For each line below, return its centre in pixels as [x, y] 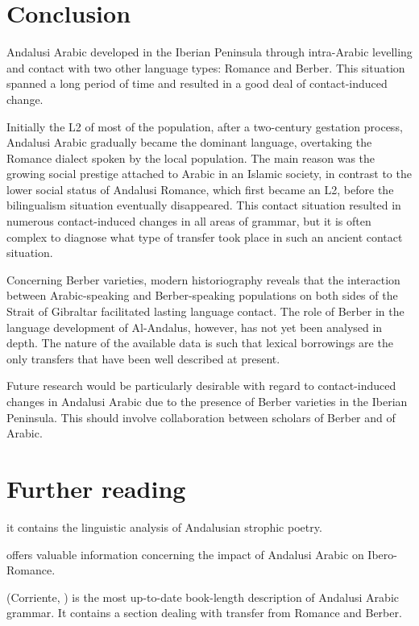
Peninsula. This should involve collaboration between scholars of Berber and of [201, 417]
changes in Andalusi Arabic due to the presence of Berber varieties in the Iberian [207, 401]
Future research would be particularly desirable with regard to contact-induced [201, 386]
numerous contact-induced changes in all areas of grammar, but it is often [189, 221]
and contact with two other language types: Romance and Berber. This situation [206, 67]
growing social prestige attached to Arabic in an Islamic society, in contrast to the [209, 174]
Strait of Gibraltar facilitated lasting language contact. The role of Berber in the [205, 311]
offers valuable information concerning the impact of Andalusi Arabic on [185, 554]
